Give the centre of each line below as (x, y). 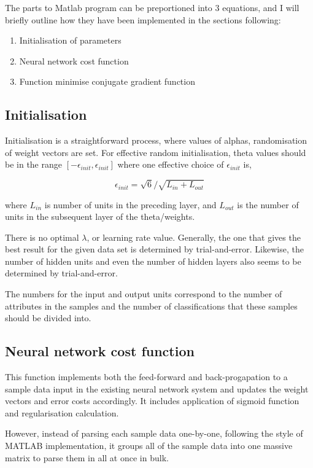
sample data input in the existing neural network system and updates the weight (157, 388)
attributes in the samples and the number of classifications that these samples (151, 306)
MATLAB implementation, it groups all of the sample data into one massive (149, 446)
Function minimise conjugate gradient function (107, 81)
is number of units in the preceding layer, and (130, 204)
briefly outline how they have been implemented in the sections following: (143, 19)
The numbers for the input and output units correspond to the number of (144, 294)
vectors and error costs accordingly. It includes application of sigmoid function (152, 401)
